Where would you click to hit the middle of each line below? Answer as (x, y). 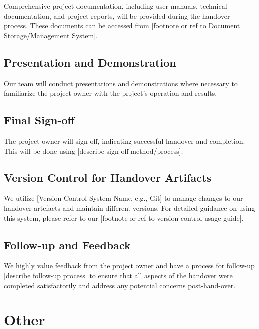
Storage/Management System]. (51, 35)
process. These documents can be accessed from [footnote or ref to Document (122, 26)
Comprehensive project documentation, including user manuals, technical (116, 6)
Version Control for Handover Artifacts (108, 177)
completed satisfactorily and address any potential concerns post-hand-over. (120, 285)
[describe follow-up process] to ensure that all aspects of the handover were (118, 275)
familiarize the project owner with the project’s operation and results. (111, 93)
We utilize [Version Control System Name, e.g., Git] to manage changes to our (124, 198)
